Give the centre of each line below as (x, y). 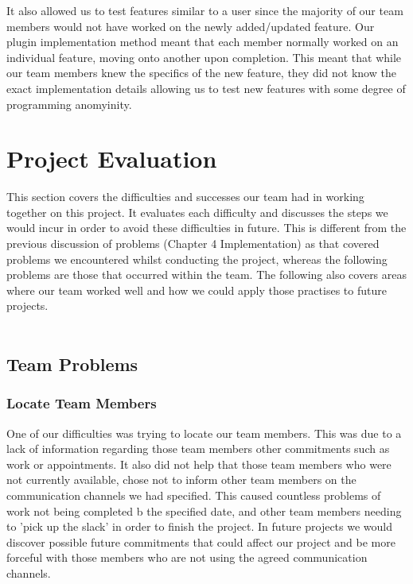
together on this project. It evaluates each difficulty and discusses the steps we (197, 212)
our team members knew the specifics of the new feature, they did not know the (201, 73)
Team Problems (72, 364)
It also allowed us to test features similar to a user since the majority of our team (205, 10)
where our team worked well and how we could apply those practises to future (197, 290)
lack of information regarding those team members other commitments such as (198, 449)
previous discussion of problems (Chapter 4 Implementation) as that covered (193, 244)
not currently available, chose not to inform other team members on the (181, 480)
